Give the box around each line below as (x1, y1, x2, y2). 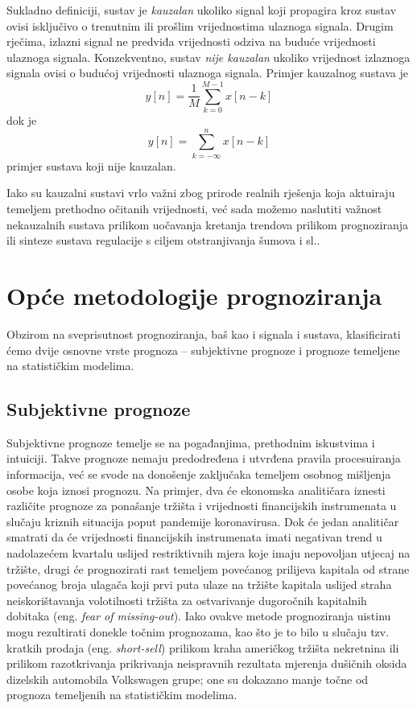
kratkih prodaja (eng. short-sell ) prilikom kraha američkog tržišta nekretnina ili (6, 639, 399, 656)
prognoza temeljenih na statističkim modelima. (6, 686, 237, 703)
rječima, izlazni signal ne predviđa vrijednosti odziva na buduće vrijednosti (6, 33, 376, 50)
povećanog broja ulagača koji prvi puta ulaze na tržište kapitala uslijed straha (6, 576, 392, 593)
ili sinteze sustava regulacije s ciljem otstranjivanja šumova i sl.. (6, 232, 320, 249)
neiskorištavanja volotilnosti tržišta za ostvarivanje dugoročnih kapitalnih (6, 591, 367, 608)
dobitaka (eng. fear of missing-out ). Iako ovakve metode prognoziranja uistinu (6, 607, 391, 624)
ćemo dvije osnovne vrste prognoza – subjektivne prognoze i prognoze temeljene (6, 341, 400, 358)
